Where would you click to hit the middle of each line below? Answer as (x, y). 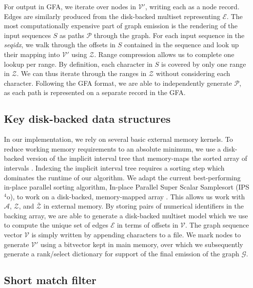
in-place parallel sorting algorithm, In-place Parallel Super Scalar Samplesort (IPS (127, 187)
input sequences (28, 35)
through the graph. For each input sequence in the (169, 35)
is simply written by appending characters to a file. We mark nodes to (136, 235)
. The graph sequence (217, 225)
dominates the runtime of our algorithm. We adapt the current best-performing (122, 177)
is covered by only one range (204, 64)
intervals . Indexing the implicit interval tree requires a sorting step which (114, 167)
